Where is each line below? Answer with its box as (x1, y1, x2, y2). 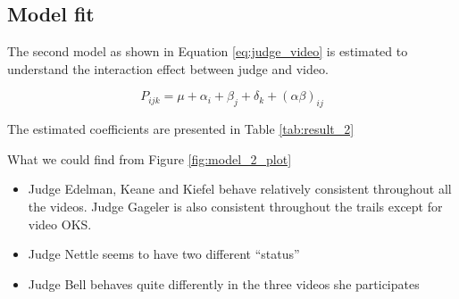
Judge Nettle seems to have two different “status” (28, 245, 300, 263)
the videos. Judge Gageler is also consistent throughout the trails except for (28, 196, 443, 215)
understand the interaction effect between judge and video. (7, 59, 329, 78)
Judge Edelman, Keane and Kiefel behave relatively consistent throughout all (28, 179, 452, 198)
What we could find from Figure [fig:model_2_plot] (7, 149, 292, 168)
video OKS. (28, 214, 92, 233)
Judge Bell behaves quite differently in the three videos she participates (28, 274, 420, 293)
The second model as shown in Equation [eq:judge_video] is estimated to (7, 42, 408, 61)
